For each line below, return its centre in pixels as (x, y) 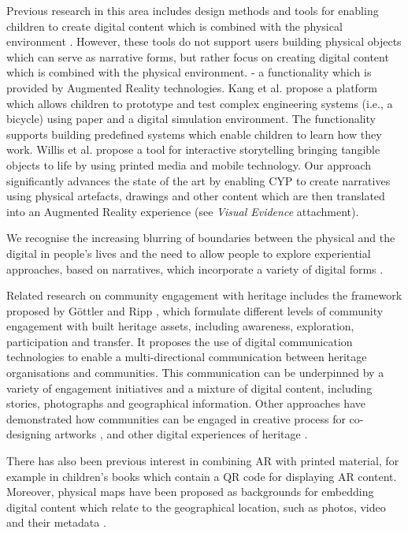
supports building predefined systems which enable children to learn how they (194, 134)
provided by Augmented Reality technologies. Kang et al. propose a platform (192, 87)
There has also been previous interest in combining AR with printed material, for (203, 461)
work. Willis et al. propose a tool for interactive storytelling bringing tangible (193, 149)
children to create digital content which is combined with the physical (174, 26)
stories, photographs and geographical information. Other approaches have (186, 403)
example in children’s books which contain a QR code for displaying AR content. (202, 476)
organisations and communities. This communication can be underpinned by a (195, 373)
